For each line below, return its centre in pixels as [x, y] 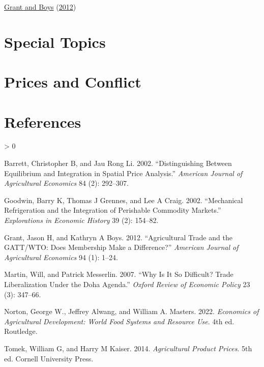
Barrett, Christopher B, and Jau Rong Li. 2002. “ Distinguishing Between [118, 163]
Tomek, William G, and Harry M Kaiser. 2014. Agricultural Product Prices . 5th [128, 348]
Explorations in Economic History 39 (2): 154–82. [81, 220]
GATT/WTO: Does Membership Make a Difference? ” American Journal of [121, 247]
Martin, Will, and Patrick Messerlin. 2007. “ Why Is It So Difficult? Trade [119, 274]
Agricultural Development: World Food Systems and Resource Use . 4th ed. [119, 321]
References [43, 121]
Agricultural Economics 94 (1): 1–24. [61, 257]
